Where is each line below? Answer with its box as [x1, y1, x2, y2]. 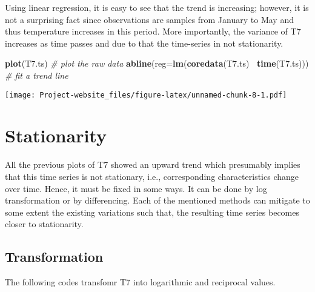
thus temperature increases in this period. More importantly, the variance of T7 [5, 25, 301, 38]
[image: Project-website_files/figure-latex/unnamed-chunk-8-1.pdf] [5, 90, 287, 99]
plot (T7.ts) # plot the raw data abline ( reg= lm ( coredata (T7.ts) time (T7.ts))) [5, 57, 309, 70]
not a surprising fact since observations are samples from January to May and [5, 13, 294, 25]
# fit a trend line [5, 68, 68, 81]
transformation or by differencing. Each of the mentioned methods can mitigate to [5, 194, 310, 207]
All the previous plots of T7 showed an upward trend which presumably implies [5, 158, 300, 171]
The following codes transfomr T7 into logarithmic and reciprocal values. [5, 276, 276, 288]
